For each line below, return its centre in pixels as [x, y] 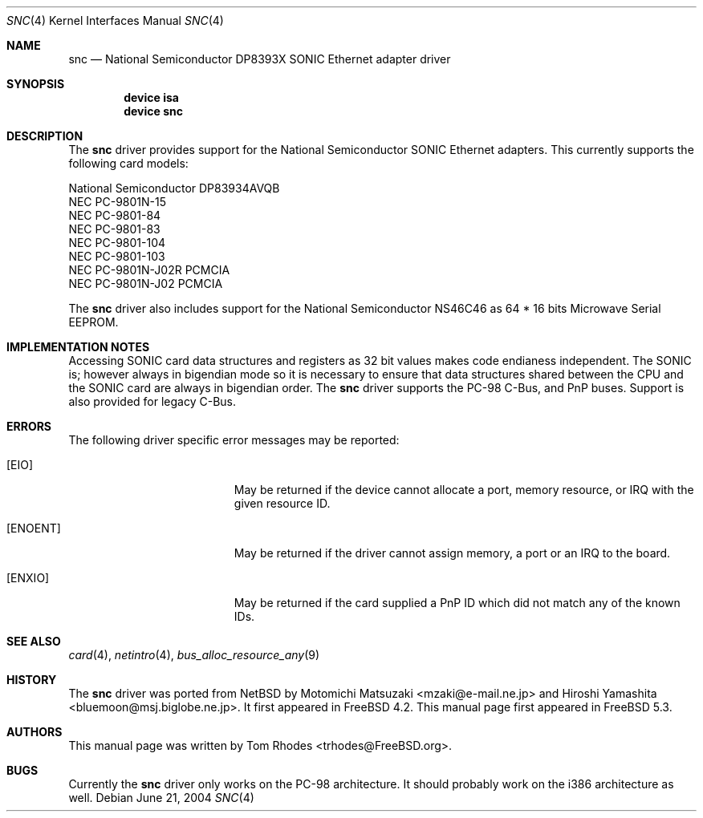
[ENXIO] [28, 578]
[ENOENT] [34, 528]
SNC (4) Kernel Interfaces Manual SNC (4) [115, 20]
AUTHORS [35, 732]
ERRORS [29, 426]
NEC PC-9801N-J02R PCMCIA [149, 270]
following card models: [128, 163]
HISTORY [32, 680]
